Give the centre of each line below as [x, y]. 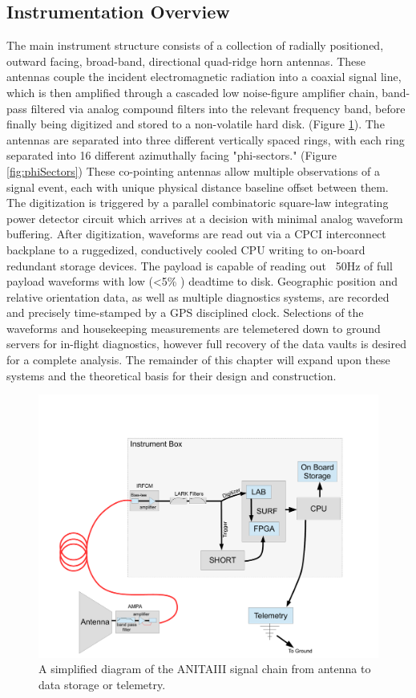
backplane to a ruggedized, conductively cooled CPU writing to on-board [186, 249]
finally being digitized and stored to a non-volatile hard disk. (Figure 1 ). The [196, 124]
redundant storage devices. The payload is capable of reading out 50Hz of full [200, 265]
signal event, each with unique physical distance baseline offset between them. [198, 187]
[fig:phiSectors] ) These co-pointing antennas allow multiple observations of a [193, 170]
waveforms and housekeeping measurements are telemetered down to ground [194, 328]
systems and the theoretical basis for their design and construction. [172, 375]
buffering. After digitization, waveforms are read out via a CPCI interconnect [196, 234]
